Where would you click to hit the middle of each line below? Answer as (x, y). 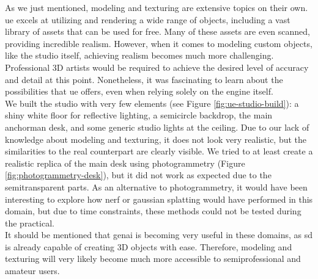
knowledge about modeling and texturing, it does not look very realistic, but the (156, 139)
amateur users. (32, 271)
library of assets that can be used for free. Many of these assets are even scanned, (157, 31)
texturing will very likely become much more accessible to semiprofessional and (153, 259)
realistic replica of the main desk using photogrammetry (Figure (125, 163)
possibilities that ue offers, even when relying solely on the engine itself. (139, 91)
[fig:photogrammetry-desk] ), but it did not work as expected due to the (138, 175)
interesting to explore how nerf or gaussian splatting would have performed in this (159, 199)
